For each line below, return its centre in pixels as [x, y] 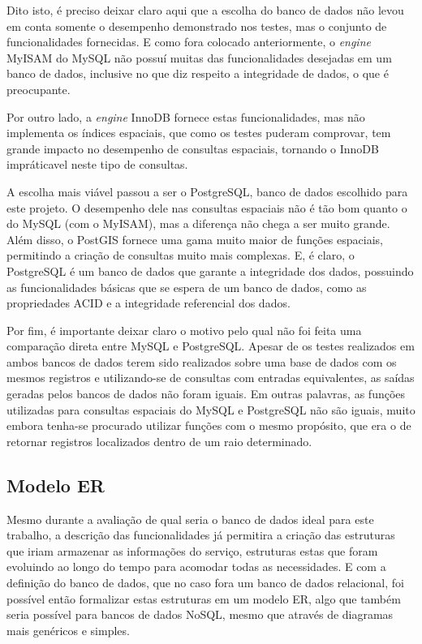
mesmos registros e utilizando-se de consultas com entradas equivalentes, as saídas [211, 378]
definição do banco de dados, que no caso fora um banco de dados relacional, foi [205, 583]
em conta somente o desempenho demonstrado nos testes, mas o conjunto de [197, 26]
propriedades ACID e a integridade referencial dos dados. [149, 303]
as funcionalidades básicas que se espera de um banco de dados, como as [187, 287]
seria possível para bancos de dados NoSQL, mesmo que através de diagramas [200, 614]
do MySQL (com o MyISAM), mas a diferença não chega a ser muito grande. [198, 223]
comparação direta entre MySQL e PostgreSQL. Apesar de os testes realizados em [211, 346]
